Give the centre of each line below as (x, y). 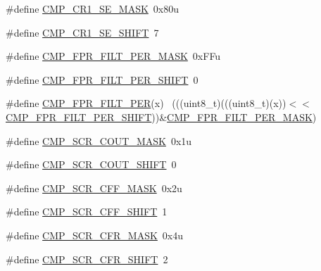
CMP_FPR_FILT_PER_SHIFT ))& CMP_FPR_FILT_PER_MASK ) (161, 116)
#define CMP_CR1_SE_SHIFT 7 (82, 32)
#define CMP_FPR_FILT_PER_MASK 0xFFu (113, 56)
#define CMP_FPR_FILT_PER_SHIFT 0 (102, 79)
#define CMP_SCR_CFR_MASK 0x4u (95, 235)
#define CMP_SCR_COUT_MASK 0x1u (99, 140)
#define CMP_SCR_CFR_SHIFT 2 (87, 259)
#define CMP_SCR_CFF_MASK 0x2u (94, 188)
